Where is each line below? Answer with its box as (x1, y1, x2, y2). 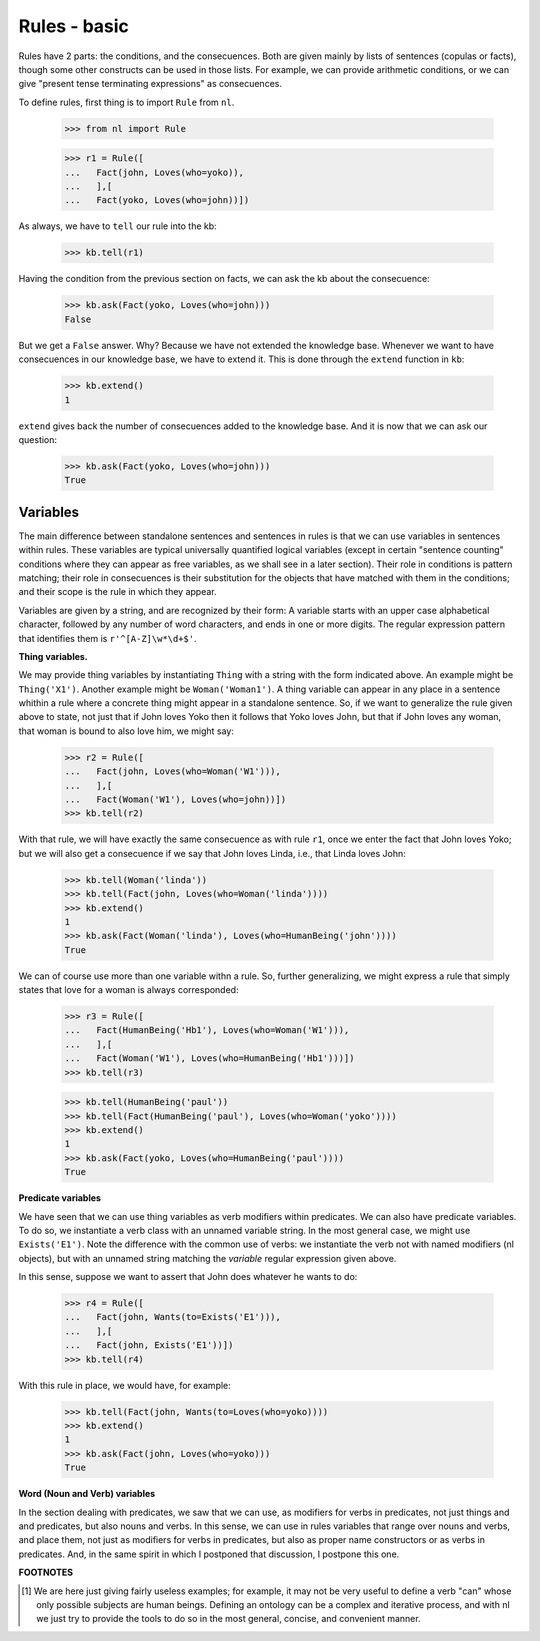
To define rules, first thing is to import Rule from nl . (18, 96, 235, 108)
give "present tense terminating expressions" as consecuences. (18, 78, 282, 90)
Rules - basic (18, 15, 130, 37)
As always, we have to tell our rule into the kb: (18, 220, 217, 232)
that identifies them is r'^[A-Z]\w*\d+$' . (18, 632, 197, 644)
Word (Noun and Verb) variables (18, 1488, 156, 1500)
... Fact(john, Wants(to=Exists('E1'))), (64, 1311, 282, 1323)
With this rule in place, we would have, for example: (18, 1379, 232, 1391)
